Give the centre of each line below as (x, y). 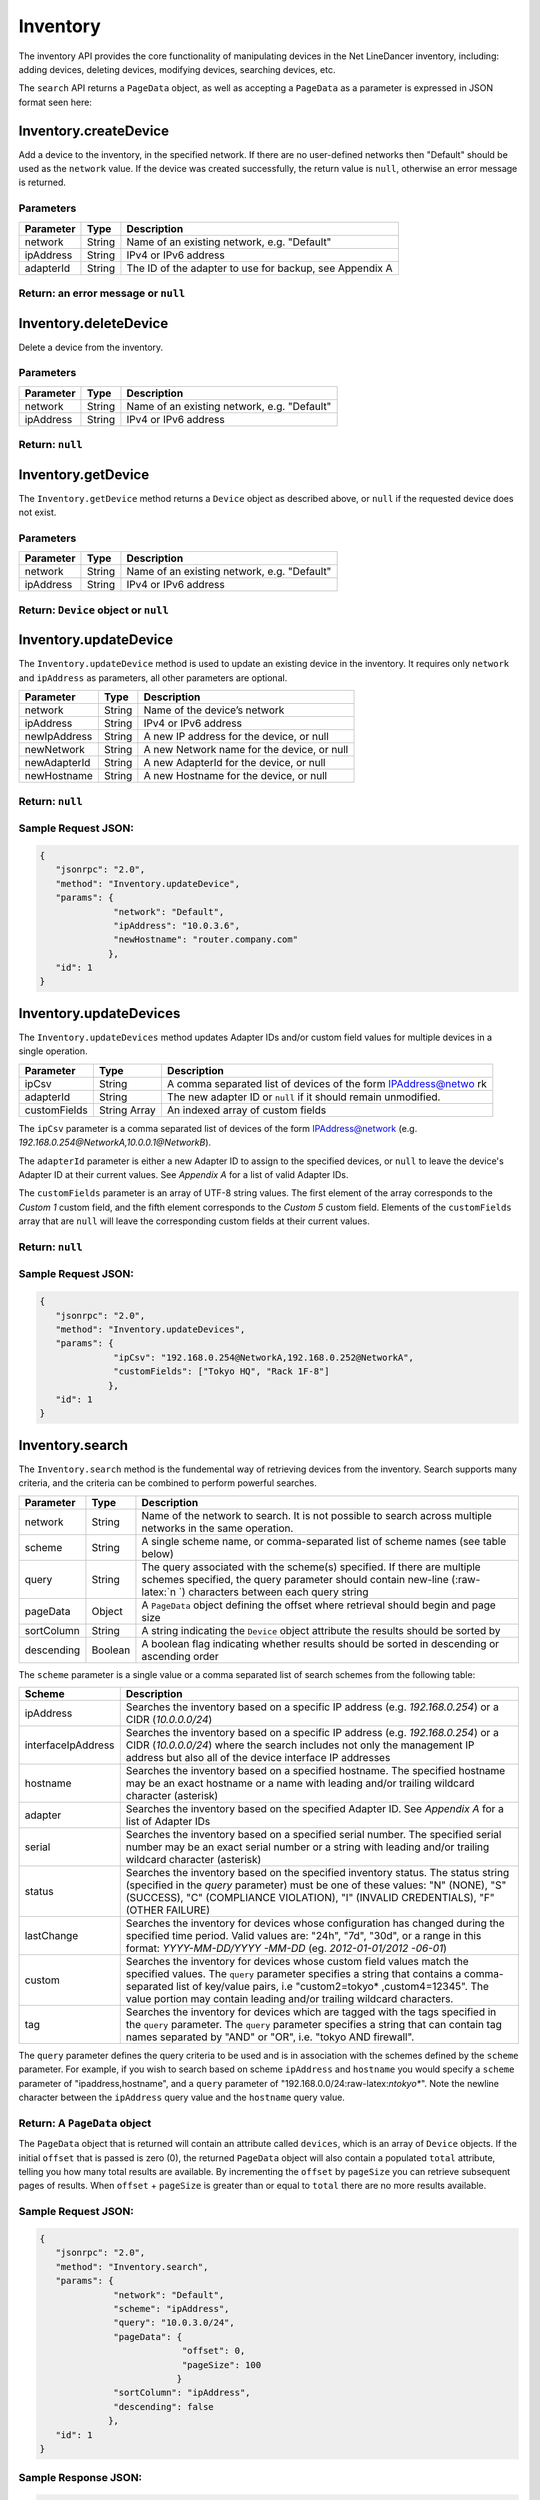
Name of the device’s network (214, 710)
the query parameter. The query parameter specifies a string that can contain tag (313, 2024)
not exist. (37, 512)
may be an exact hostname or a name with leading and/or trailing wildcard (300, 1783)
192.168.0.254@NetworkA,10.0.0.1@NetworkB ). (115, 1142)
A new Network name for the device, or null (246, 750)
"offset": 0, (213, 2351)
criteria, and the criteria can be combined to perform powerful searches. (167, 1483)
